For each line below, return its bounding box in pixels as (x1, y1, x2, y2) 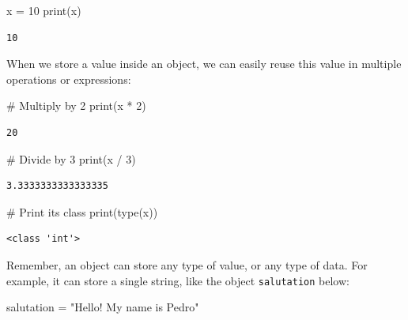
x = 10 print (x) (6, 2, 81, 18)
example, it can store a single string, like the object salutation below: (6, 272, 349, 288)
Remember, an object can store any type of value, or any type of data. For (6, 256, 368, 273)
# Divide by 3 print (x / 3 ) (6, 150, 136, 167)
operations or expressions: (6, 70, 131, 87)
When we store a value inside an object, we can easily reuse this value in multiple (6, 55, 402, 72)
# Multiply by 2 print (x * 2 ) (6, 97, 146, 114)
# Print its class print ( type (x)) (6, 203, 158, 220)
